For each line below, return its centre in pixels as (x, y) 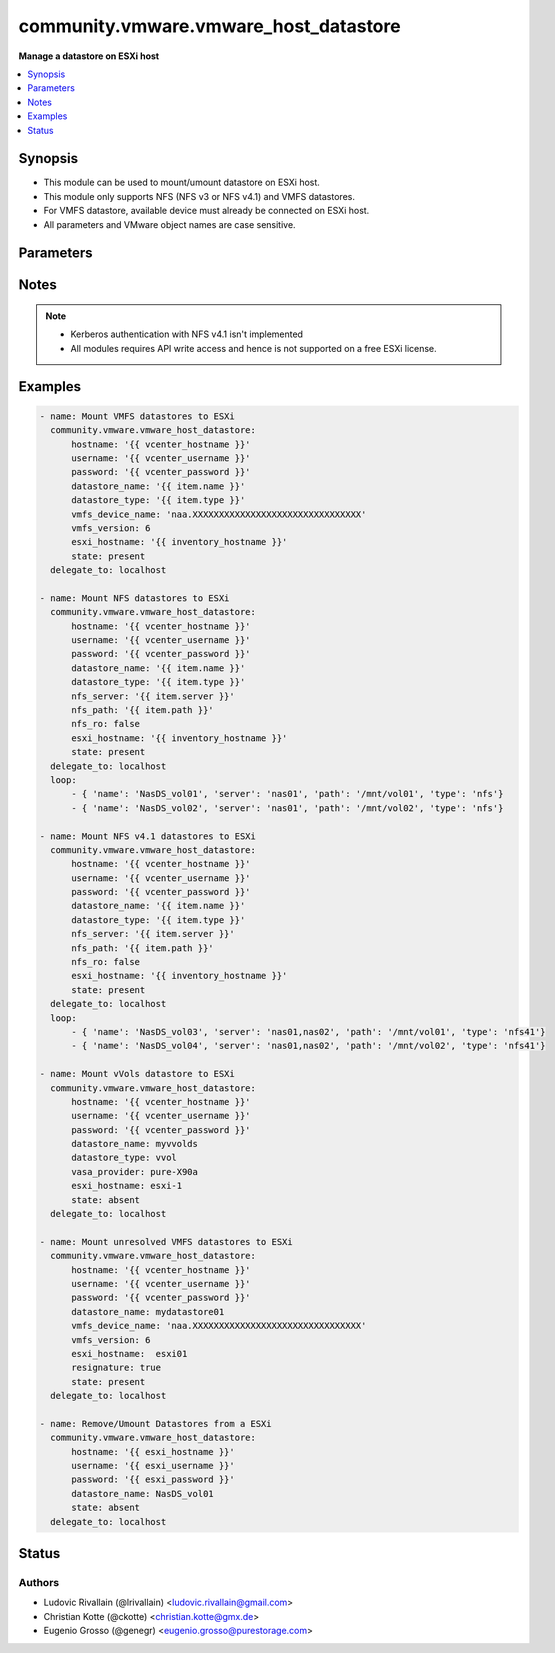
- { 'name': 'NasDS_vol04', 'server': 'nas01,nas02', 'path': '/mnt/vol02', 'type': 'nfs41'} (308, 1046)
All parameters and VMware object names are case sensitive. (169, 224)
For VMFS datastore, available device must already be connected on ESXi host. (206, 211)
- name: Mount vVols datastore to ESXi (137, 1074)
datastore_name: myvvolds (135, 1144)
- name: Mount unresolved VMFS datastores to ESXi (166, 1241)
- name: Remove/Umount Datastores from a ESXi (155, 1423)
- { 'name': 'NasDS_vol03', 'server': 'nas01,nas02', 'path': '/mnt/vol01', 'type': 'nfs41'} (308, 1031)
